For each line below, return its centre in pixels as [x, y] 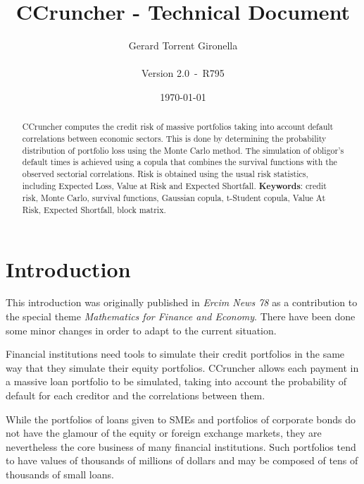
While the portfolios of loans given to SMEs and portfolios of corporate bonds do [181, 419]
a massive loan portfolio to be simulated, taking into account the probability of [176, 381]
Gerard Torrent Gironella [183, 46]
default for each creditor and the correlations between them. [136, 395]
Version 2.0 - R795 [183, 73]
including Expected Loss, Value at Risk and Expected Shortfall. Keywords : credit [174, 186]
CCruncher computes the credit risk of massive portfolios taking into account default [178, 127]
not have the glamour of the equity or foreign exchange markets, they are [164, 433]
